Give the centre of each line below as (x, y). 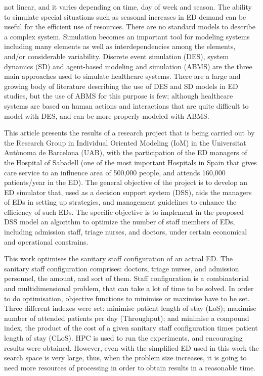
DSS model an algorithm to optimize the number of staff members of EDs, (120, 222)
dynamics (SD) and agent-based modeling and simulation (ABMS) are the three (128, 66)
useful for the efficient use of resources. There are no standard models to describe (130, 27)
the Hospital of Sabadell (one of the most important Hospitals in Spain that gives (130, 162)
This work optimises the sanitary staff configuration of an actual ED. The (119, 258)
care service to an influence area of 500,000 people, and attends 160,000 (115, 172)
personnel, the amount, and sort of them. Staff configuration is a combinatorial (126, 278)
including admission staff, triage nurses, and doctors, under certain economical (126, 232)
